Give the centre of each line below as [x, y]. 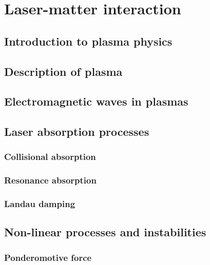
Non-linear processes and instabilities [105, 232]
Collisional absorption [50, 157]
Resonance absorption [50, 180]
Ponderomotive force [48, 257]
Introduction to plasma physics [88, 41]
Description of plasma [63, 71]
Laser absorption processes [77, 131]
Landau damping [40, 204]
